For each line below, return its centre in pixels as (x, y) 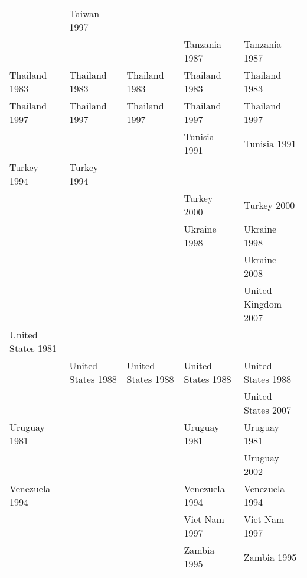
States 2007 (268, 410)
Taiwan (84, 13)
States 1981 (33, 348)
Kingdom (263, 304)
